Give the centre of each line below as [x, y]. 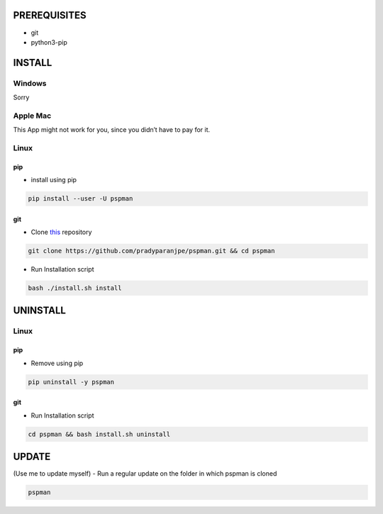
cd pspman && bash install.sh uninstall [99, 434]
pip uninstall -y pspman [71, 382]
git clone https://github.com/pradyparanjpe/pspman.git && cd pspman [151, 251]
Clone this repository [61, 232]
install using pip [54, 180]
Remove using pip [57, 363]
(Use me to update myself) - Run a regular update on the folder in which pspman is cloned [145, 474]
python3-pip [49, 42]
